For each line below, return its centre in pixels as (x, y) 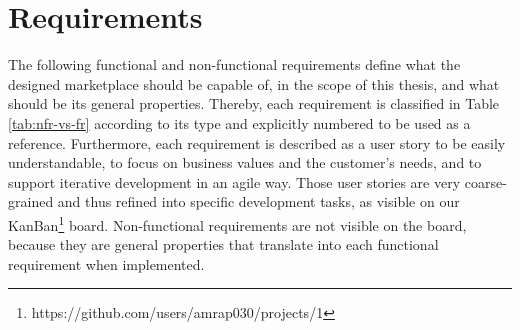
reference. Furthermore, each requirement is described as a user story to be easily (257, 142)
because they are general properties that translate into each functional (223, 244)
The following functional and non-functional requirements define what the (234, 64)
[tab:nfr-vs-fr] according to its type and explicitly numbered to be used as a (239, 122)
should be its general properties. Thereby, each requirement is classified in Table (254, 103)
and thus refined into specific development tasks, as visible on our (258, 201)
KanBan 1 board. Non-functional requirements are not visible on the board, (237, 223)
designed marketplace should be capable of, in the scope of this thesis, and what (254, 83)
